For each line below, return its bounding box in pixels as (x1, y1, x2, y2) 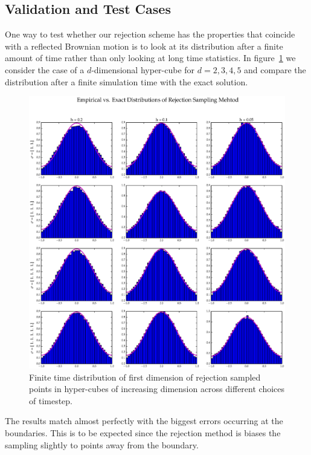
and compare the (244, 63, 306, 76)
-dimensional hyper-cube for (91, 63, 195, 76)
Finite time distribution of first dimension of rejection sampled (29, 370, 261, 383)
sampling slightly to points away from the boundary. (5, 438, 199, 451)
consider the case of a (5, 63, 85, 76)
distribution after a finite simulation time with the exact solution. (5, 75, 248, 88)
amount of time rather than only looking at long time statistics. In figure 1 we (5, 51, 296, 64)
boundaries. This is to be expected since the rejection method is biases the (5, 427, 281, 439)
